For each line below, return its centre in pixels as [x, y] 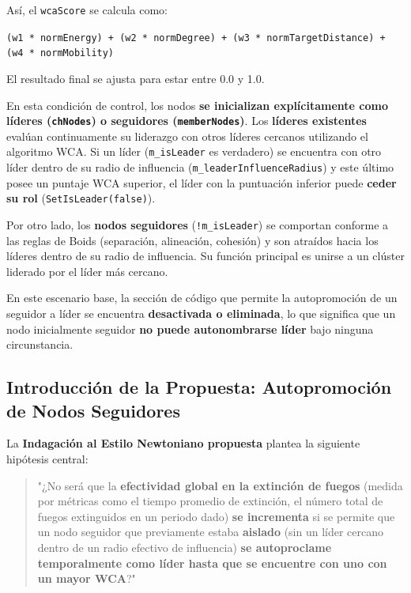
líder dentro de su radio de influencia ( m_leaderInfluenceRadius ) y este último [200, 167]
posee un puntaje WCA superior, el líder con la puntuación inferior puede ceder [202, 182]
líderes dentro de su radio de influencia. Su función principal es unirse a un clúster [205, 256]
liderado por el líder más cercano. [87, 271]
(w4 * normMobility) [60, 53]
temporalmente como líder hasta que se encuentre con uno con [212, 563]
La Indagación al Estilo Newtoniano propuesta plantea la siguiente [183, 443]
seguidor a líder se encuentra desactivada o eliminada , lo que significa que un [201, 313]
